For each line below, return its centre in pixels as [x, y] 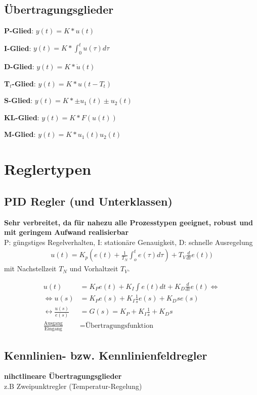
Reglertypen [48, 169]
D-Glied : [19, 66]
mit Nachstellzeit [30, 268]
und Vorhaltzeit [94, 268]
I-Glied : [18, 48]
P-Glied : [19, 31]
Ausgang [53, 323]
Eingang [53, 329]
